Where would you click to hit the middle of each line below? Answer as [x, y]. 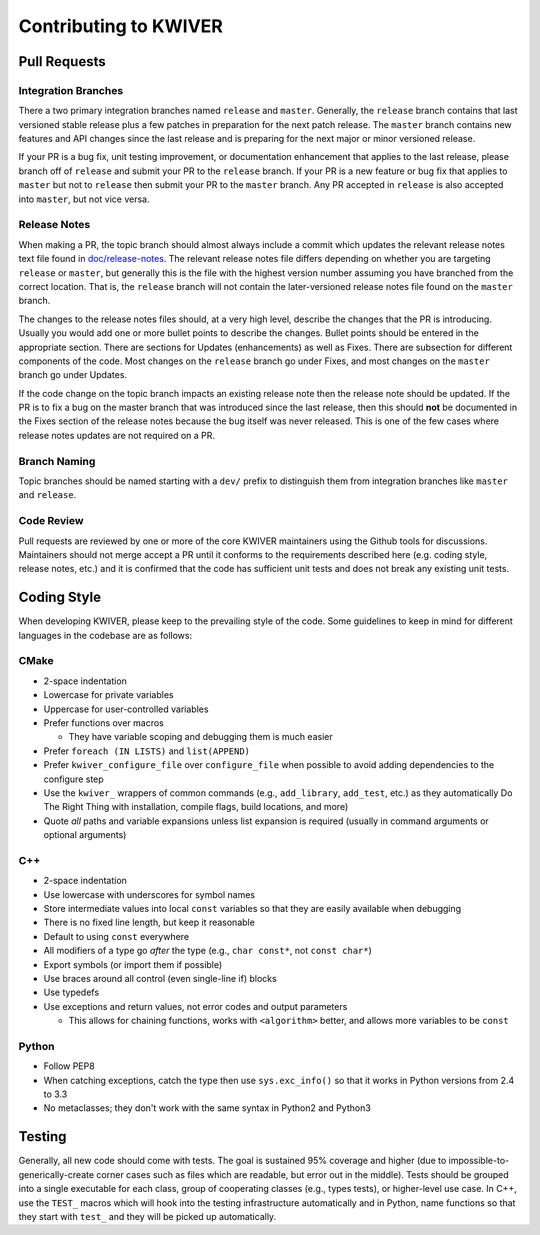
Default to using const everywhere [116, 936]
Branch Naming [57, 461]
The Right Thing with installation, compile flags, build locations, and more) [196, 807]
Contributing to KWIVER [121, 26]
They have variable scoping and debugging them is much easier [201, 737]
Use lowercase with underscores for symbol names [149, 894]
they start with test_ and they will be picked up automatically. [147, 1216]
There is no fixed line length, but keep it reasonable [149, 922]
